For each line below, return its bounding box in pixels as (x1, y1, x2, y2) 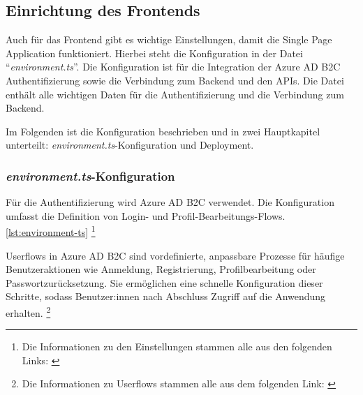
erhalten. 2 (6, 303, 51, 320)
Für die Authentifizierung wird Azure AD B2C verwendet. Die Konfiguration (6, 195, 334, 209)
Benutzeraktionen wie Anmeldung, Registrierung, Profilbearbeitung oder (6, 262, 316, 276)
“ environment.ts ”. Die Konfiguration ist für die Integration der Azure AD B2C (6, 59, 341, 74)
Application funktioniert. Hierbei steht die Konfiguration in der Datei (6, 45, 303, 60)
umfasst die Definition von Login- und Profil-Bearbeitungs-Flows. (6, 208, 286, 223)
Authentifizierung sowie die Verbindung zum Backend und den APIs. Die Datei (6, 73, 344, 87)
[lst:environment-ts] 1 (6, 223, 96, 239)
